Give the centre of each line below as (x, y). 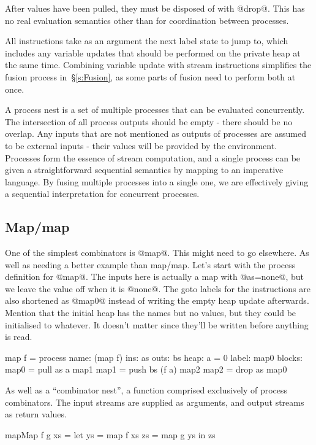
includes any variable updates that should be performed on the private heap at (153, 52)
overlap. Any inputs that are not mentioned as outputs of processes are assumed (156, 133)
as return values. (36, 414)
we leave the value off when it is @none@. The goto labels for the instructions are (158, 288)
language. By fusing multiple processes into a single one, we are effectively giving (157, 181)
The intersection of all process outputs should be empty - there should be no (149, 121)
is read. (19, 337)
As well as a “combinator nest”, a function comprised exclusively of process (146, 390)
